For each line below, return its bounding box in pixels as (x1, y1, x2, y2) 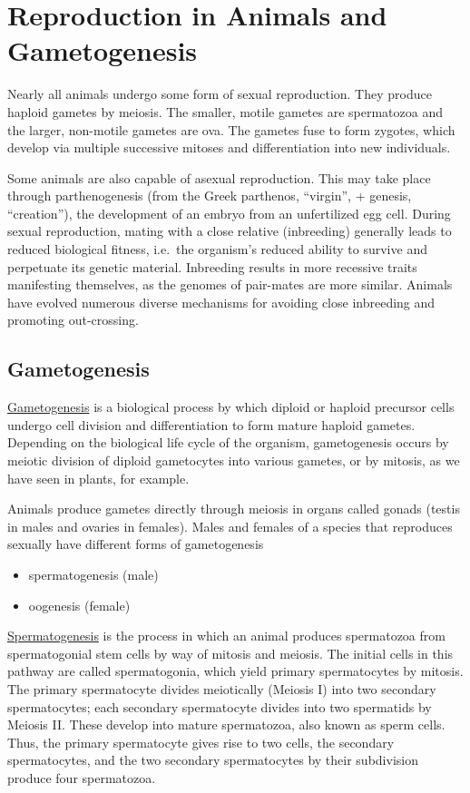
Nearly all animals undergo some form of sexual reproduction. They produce (7, 84, 432, 103)
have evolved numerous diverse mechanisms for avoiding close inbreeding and (7, 292, 436, 311)
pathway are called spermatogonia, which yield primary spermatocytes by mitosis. (7, 661, 464, 680)
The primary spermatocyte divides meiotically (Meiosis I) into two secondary (7, 679, 436, 698)
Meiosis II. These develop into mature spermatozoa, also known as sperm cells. (7, 715, 446, 734)
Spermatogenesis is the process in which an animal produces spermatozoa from (7, 626, 446, 645)
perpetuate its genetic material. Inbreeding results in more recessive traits (7, 257, 417, 276)
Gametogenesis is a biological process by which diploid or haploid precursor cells (7, 397, 455, 416)
